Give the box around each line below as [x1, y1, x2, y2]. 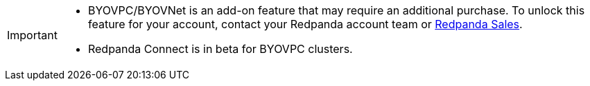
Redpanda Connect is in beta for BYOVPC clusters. [87, 42, 353, 56]
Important [7, 28, 58, 42]
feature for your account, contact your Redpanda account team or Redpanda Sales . [87, 17, 523, 31]
